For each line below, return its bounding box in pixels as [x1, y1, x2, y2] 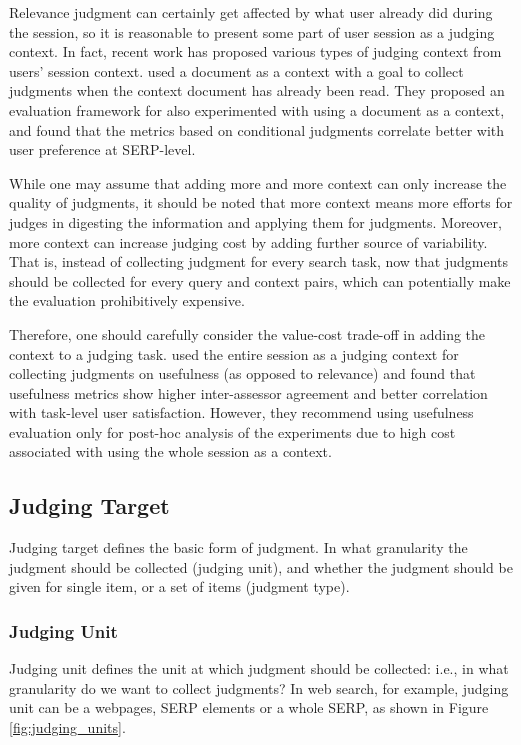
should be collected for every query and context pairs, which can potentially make [9, 270, 511, 291]
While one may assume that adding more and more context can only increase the [9, 172, 507, 193]
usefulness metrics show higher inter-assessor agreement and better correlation [9, 382, 488, 403]
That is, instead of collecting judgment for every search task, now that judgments [9, 251, 509, 272]
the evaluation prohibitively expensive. [9, 290, 245, 311]
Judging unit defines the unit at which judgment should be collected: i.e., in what [9, 658, 509, 679]
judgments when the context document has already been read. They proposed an [9, 80, 505, 101]
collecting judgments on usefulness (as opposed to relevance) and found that [9, 363, 476, 384]
